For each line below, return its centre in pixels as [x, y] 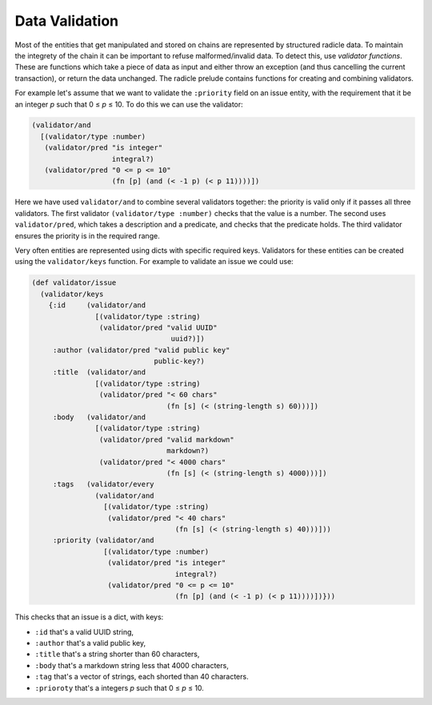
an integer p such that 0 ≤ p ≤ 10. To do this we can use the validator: [129, 104]
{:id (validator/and [97, 305]
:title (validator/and [99, 373]
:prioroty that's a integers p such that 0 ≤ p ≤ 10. [119, 687]
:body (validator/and [99, 417]
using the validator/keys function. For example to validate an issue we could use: [154, 262]
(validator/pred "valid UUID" [158, 327]
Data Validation [67, 21]
